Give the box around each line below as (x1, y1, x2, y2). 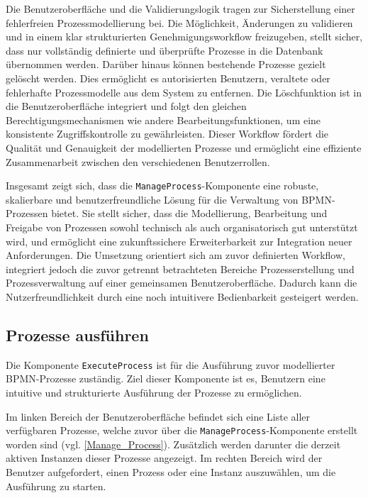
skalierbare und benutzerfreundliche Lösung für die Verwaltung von (6, 192, 299, 206)
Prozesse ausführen (6, 323, 149, 345)
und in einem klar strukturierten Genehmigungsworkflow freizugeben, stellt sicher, (6, 29, 363, 44)
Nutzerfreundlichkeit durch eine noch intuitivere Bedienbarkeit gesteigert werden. (6, 289, 359, 304)
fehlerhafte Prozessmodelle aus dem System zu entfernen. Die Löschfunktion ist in (6, 84, 362, 99)
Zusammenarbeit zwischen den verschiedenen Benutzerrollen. (6, 154, 270, 169)
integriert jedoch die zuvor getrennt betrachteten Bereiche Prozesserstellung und (6, 261, 355, 276)
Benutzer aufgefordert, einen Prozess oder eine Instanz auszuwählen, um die (6, 465, 336, 480)
